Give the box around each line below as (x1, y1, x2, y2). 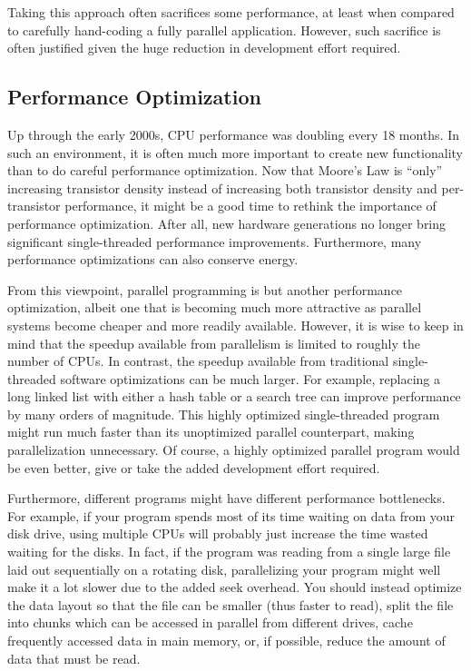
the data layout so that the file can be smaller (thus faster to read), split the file (7, 595, 454, 614)
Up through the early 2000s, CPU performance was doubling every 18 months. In (7, 124, 460, 143)
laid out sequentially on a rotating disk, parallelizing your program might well (7, 559, 441, 578)
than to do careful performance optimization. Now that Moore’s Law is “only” (7, 161, 443, 180)
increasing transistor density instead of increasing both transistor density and (7, 178, 437, 197)
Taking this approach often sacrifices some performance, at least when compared (7, 3, 455, 21)
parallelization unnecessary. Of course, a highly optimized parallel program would (7, 440, 460, 459)
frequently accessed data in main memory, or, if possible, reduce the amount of (7, 631, 446, 650)
